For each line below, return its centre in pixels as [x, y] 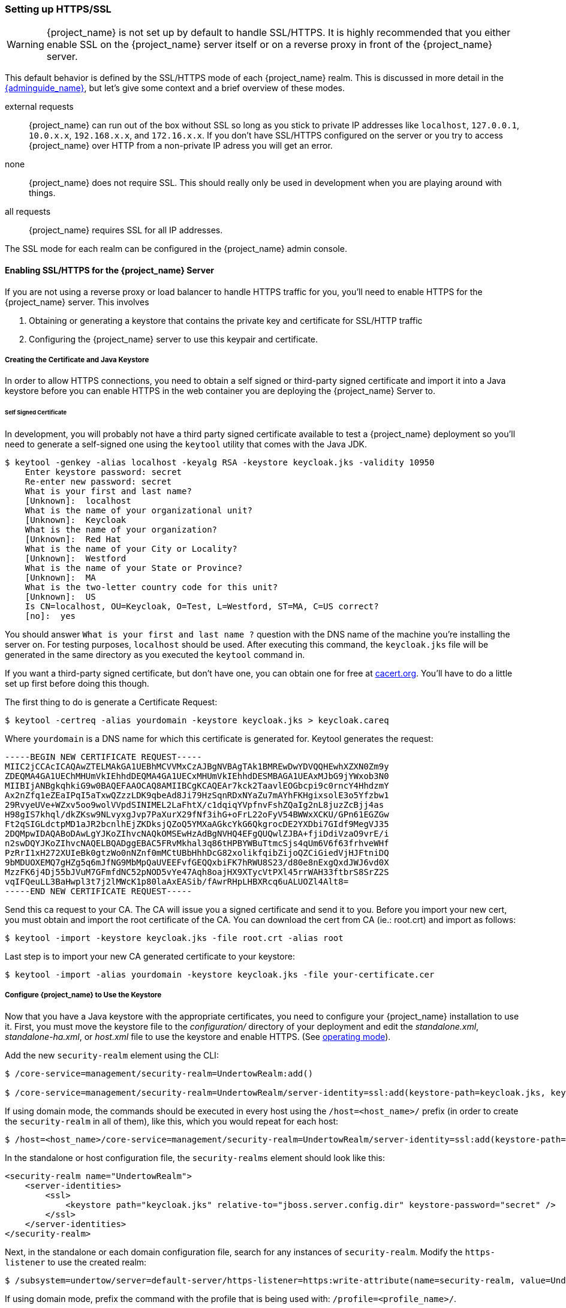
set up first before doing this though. [77, 684]
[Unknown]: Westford [76, 559]
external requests [39, 107]
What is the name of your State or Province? [134, 568]
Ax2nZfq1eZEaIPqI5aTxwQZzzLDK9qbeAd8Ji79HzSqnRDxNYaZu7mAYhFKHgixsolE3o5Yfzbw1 [197, 796]
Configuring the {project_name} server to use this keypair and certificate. [174, 339]
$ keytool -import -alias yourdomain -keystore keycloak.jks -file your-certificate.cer [220, 975]
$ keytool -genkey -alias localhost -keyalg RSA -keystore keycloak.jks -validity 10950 [220, 463]
